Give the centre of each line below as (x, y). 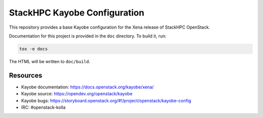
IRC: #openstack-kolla (43, 107)
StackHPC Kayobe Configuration (77, 13)
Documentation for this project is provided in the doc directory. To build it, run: (88, 36)
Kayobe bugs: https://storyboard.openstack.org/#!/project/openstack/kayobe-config (106, 101)
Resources (26, 75)
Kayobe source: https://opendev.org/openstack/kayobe (77, 94)
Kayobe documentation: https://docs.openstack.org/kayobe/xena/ (87, 87)
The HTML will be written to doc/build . (49, 61)
